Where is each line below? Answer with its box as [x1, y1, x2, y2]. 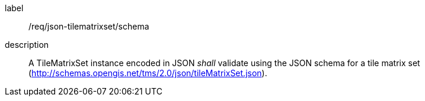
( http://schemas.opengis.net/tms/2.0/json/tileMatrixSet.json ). [28, 68, 267, 78]
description [5, 40, 49, 50]
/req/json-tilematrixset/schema [28, 21, 149, 31]
